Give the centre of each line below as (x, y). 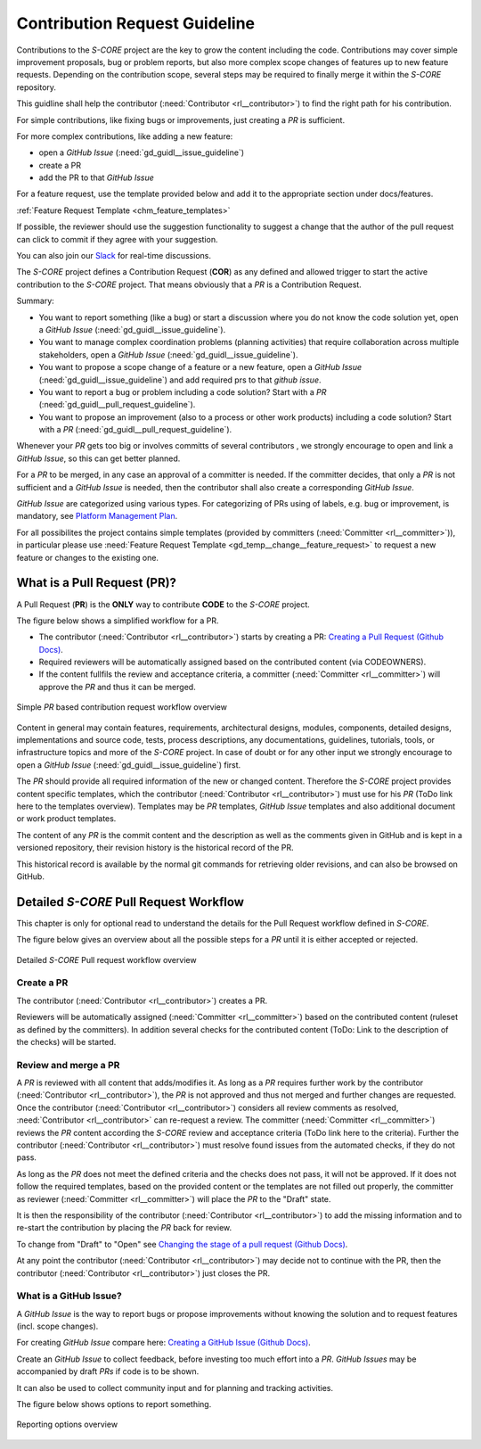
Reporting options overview (67, 1424)
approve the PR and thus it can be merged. (117, 687)
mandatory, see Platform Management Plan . (97, 516)
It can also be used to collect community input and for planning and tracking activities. (175, 1387)
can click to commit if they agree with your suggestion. (117, 239)
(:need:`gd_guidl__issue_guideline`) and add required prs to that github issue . (180, 380)
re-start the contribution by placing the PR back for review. (124, 1228)
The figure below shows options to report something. (114, 1404)
